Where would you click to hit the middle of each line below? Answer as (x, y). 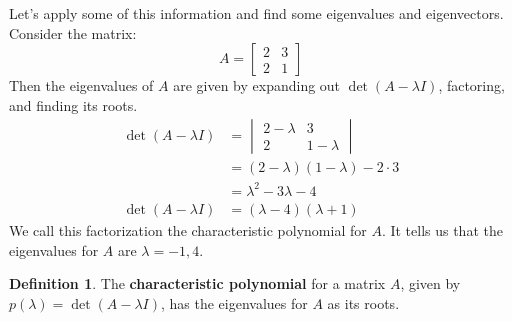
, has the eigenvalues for (234, 302)
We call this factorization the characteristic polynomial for (188, 230)
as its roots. (363, 302)
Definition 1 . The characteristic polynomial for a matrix (197, 283)
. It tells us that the (442, 230)
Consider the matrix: (73, 32)
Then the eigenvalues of (81, 85)
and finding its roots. (73, 104)
